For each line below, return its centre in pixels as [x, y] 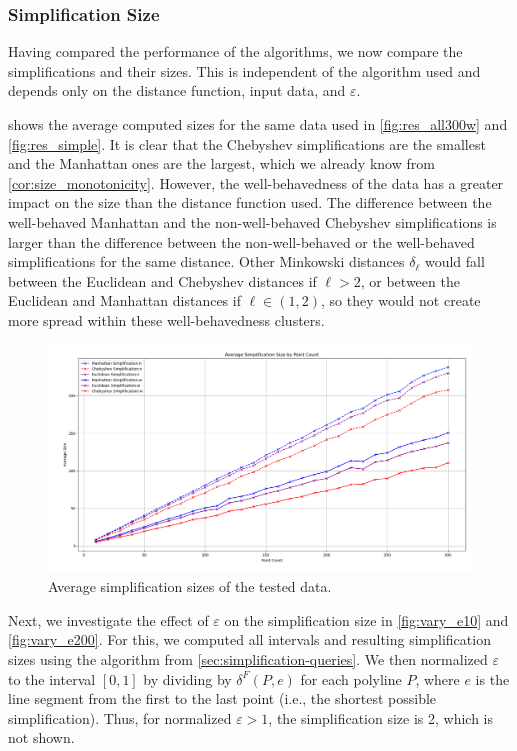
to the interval [52, 678]
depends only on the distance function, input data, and [177, 90]
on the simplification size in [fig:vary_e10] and [366, 619]
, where [437, 678]
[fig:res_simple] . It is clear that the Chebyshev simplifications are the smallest [247, 143]
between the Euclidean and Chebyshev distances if [162, 280]
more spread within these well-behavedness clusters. [166, 319]
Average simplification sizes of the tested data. [190, 586]
